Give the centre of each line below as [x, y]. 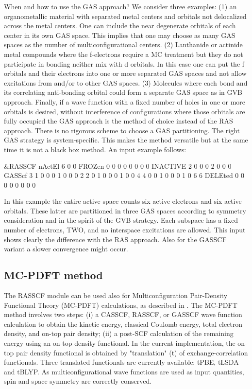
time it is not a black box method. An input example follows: [95, 149]
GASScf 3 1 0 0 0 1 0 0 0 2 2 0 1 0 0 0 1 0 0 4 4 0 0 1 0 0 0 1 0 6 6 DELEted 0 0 [124, 175]
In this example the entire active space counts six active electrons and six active [123, 201]
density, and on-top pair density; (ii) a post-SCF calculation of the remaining [119, 333]
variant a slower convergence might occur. [66, 249]
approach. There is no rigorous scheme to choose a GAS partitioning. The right [122, 130]
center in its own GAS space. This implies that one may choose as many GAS [120, 35]
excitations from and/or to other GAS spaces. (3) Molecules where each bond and [126, 82]
